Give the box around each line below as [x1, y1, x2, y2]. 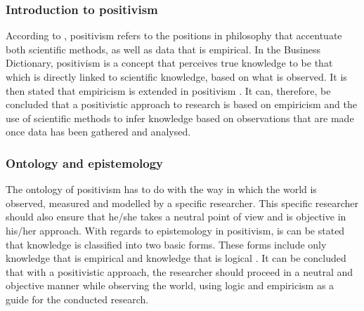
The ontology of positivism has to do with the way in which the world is [6, 182, 317, 197]
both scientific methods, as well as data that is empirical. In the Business [6, 41, 321, 56]
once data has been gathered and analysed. [6, 124, 191, 139]
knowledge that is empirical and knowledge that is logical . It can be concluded [6, 251, 346, 265]
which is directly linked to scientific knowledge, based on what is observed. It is [6, 70, 347, 84]
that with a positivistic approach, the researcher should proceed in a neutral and [6, 264, 353, 279]
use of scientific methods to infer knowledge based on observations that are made [6, 110, 354, 125]
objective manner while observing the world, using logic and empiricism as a [6, 278, 334, 293]
